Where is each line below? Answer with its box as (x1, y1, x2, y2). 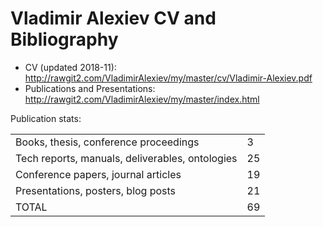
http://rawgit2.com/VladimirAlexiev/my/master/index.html (24, 93, 260, 105)
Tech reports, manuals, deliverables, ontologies (15, 151, 238, 165)
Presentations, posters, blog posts (15, 183, 177, 197)
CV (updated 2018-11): (24, 61, 117, 73)
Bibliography (10, 28, 119, 51)
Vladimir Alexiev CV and (10, 7, 217, 30)
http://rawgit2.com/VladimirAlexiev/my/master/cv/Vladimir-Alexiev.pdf (24, 72, 313, 84)
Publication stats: (10, 112, 82, 124)
